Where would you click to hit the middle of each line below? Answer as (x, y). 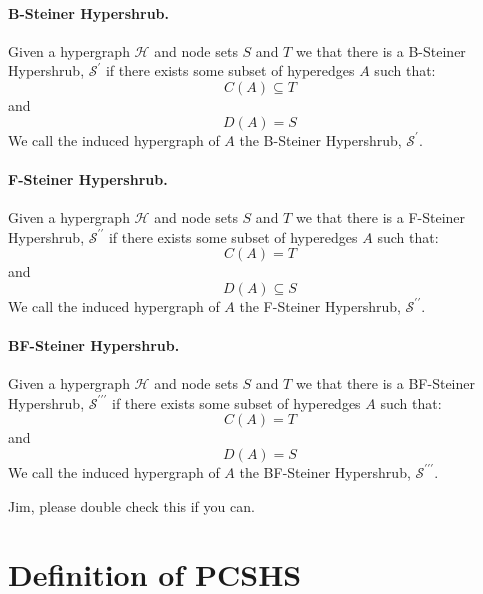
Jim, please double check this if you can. (131, 505)
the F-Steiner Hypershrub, (320, 305)
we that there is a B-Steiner (380, 50)
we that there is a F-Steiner (380, 216)
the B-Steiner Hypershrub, (320, 139)
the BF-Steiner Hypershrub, (325, 471)
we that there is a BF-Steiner (385, 383)
